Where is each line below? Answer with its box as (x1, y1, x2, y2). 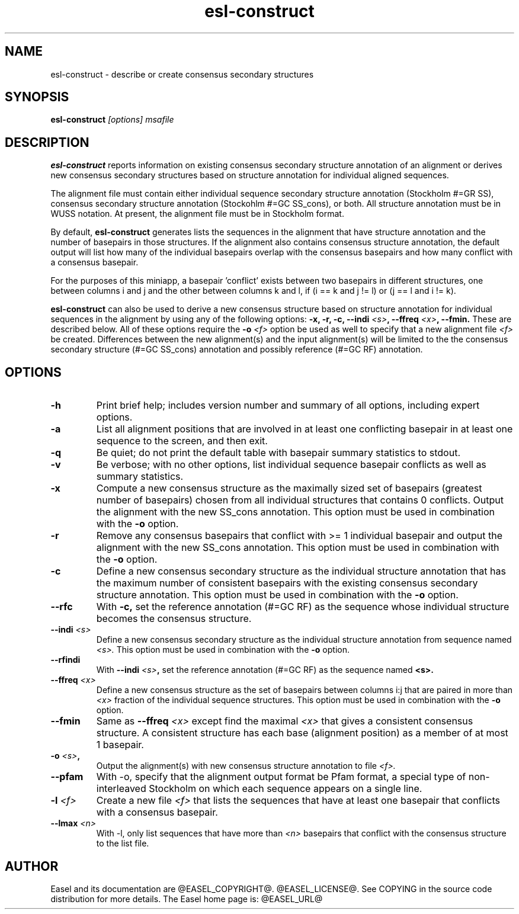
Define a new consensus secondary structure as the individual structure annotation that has (96, 565, 506, 578)
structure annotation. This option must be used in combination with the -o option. (96, 589, 459, 601)
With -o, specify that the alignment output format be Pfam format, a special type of (96, 771, 466, 783)
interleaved (96, 782, 146, 795)
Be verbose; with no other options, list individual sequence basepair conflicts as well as (96, 458, 486, 471)
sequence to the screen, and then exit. (96, 435, 268, 447)
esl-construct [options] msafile (50, 114, 174, 125)
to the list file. (96, 838, 149, 849)
